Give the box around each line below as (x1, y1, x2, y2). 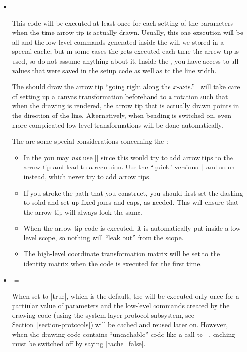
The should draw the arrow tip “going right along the (12, 82, 171, 92)
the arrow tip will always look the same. (23, 206, 142, 217)
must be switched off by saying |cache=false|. (12, 338, 146, 349)
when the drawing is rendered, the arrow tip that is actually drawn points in (12, 101, 239, 111)
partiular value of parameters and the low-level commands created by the (12, 300, 230, 310)
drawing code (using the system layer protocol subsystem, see (12, 310, 195, 320)
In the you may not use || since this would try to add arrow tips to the (23, 152, 233, 162)
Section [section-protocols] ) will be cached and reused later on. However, (12, 319, 228, 330)
